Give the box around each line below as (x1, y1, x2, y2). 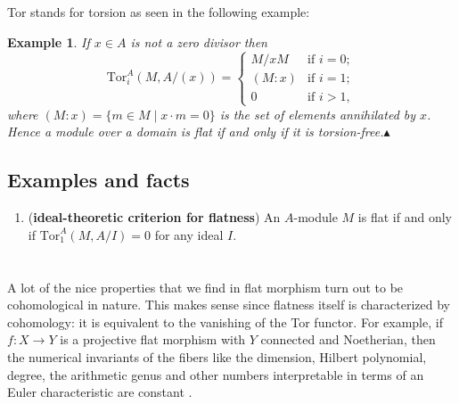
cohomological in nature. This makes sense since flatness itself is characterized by (7, 295, 450, 314)
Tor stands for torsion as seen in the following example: (7, 3, 310, 21)
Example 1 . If (7, 32, 90, 51)
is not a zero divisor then (130, 32, 267, 51)
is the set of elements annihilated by (219, 104, 416, 123)
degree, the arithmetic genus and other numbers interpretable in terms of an (7, 365, 424, 383)
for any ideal (154, 225, 224, 243)
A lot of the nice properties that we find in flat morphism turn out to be (7, 277, 404, 296)
